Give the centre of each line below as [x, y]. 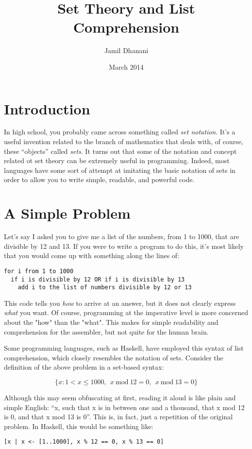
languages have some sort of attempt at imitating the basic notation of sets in [120, 170]
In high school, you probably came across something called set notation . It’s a [120, 132]
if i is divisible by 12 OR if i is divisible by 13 [98, 279]
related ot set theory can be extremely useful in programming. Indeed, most [117, 160]
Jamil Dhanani [126, 50]
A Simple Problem [67, 213]
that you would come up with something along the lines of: [92, 255]
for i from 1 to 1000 [39, 271]
